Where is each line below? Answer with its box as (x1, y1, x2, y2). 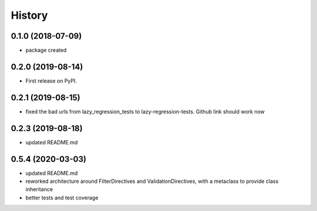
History (11, 9, 48, 22)
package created (25, 47, 67, 54)
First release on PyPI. (25, 77, 77, 84)
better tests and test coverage (25, 194, 99, 201)
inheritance (25, 186, 53, 193)
